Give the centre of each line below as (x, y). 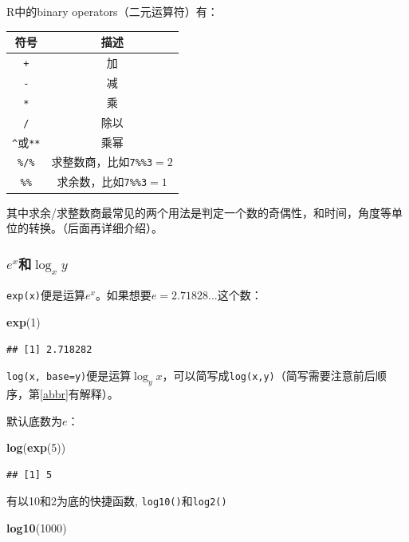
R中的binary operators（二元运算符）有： (112, 11)
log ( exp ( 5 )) (36, 447)
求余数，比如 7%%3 (102, 182)
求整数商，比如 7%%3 (102, 162)
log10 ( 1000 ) (37, 527)
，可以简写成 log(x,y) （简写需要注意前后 (269, 376)
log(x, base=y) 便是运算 (69, 376)
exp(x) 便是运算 (46, 295)
